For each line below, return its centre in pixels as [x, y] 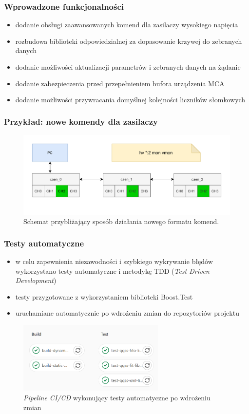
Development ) [36, 280]
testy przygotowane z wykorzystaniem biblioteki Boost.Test [104, 296]
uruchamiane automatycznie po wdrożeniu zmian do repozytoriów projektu [127, 313]
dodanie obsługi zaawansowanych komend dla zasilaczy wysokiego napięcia [127, 25]
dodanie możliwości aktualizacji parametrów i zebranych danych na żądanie [128, 67]
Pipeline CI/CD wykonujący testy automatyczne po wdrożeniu [117, 398]
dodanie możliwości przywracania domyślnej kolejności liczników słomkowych [130, 100]
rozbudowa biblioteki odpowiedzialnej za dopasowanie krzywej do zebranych [129, 41]
